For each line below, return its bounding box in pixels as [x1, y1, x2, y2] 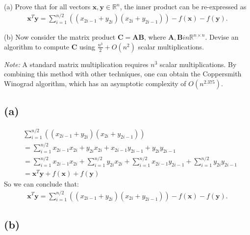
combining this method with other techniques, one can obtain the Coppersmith [4, 69, 242, 79]
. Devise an [205, 32, 239, 42]
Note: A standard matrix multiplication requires [4, 59, 149, 69]
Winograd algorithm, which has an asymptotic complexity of [4, 78, 186, 88]
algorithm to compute [4, 41, 70, 51]
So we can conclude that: [4, 179, 79, 189]
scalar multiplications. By [160, 59, 237, 69]
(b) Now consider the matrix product [4, 32, 116, 42]
